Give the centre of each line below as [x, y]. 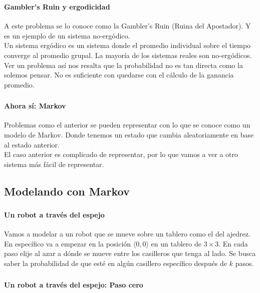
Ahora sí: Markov [35, 106]
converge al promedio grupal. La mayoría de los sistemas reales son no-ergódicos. [128, 55]
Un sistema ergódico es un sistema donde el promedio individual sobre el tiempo [127, 45]
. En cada [233, 243]
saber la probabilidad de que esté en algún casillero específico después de [116, 263]
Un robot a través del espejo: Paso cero [74, 284]
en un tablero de [176, 243]
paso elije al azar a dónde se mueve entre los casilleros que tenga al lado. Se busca [130, 253]
